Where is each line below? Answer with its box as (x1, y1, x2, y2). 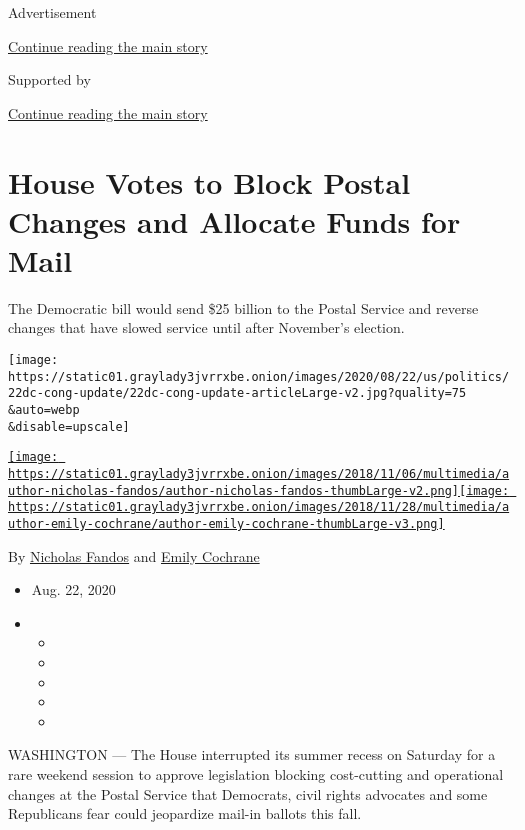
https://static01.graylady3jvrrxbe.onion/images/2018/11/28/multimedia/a (8, 500, 510, 515)
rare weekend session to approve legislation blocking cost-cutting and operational (8, 763, 504, 784)
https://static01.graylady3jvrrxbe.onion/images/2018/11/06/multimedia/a (8, 467, 510, 481)
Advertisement (8, 2, 97, 22)
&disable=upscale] (8, 419, 130, 434)
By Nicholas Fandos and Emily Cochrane (8, 545, 260, 566)
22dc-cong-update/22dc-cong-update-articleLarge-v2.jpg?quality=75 (8, 386, 467, 401)
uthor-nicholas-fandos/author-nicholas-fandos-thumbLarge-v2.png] (8, 483, 460, 498)
